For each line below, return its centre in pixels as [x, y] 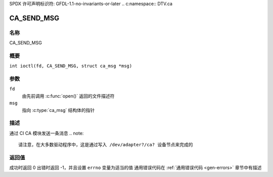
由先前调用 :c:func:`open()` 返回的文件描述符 [68, 96]
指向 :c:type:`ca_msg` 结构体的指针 [58, 110]
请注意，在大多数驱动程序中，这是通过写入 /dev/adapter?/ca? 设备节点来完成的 [106, 145]
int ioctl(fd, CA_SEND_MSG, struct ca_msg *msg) [71, 66]
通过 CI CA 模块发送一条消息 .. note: [47, 133]
